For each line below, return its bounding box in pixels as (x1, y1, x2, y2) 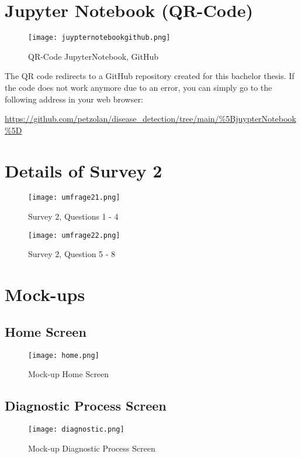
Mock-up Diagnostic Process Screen (28, 442, 155, 454)
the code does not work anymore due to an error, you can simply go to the (5, 81, 272, 93)
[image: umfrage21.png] (28, 193, 120, 202)
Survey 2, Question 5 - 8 (28, 248, 116, 260)
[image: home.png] (28, 351, 99, 360)
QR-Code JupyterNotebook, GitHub (28, 50, 159, 62)
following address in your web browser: (5, 93, 143, 105)
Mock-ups (5, 282, 85, 306)
